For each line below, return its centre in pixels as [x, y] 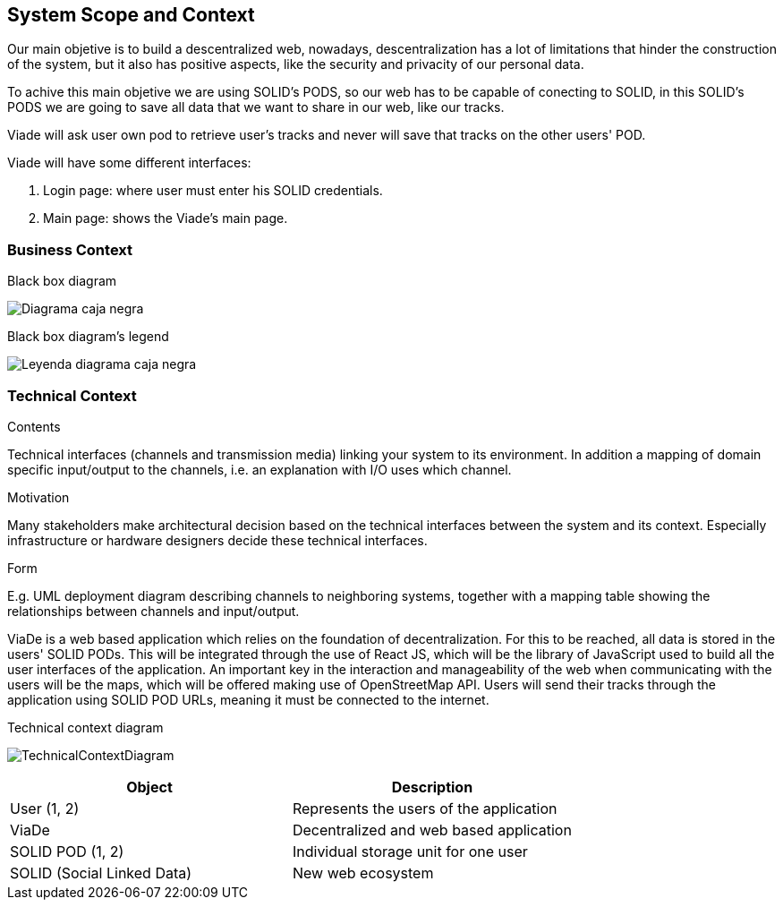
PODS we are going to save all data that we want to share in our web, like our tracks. [256, 107]
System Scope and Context [131, 15]
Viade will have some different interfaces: [129, 163]
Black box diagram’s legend [88, 337]
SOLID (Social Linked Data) [101, 873]
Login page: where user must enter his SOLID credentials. [213, 191]
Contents [34, 426]
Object [149, 787]
